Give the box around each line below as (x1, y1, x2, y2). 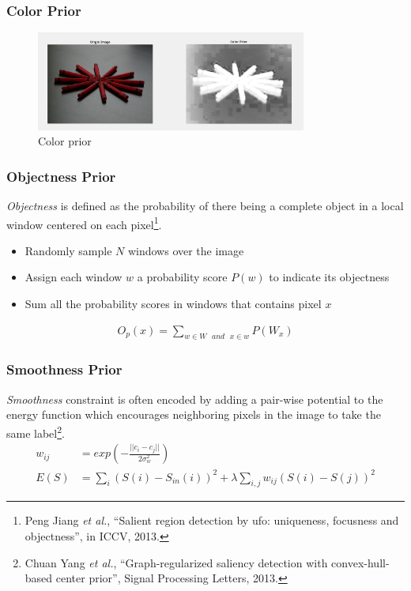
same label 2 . (6, 422, 65, 441)
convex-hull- (331, 554, 390, 570)
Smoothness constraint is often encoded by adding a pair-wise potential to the (6, 390, 383, 407)
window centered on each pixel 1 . (6, 213, 162, 232)
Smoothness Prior (6, 359, 123, 379)
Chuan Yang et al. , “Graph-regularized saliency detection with (25, 554, 328, 570)
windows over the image (127, 242, 244, 258)
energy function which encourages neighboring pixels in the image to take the (6, 406, 381, 423)
